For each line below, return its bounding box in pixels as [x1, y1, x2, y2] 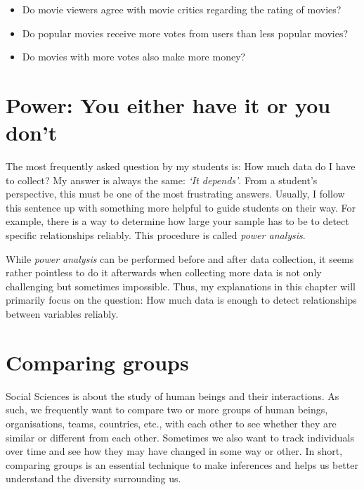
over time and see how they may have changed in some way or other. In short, [6, 444, 343, 458]
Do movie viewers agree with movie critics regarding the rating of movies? [22, 2, 342, 16]
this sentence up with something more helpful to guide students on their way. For [6, 200, 356, 214]
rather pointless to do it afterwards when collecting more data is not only [6, 265, 322, 280]
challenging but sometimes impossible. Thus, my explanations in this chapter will [6, 278, 356, 293]
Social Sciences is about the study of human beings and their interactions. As [6, 388, 339, 403]
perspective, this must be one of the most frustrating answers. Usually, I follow [6, 186, 345, 201]
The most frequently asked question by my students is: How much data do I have [6, 159, 356, 174]
